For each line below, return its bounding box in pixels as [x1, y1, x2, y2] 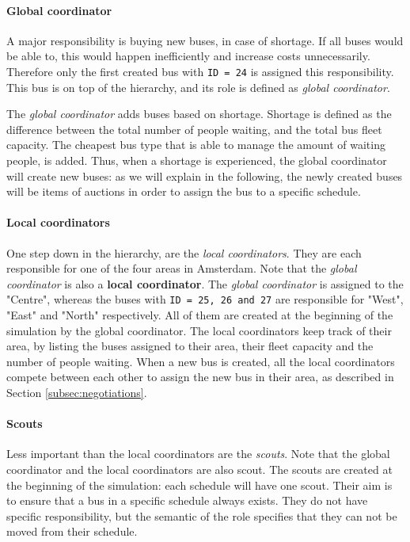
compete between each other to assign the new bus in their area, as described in [6, 368, 394, 385]
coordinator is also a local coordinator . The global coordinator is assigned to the [6, 275, 404, 292]
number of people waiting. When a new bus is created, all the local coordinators [6, 353, 395, 369]
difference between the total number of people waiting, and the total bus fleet [6, 120, 382, 137]
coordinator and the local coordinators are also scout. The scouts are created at [6, 460, 393, 477]
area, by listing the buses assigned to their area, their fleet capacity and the [6, 338, 374, 354]
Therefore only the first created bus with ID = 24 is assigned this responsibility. [6, 63, 394, 79]
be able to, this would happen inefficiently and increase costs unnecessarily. [6, 48, 370, 64]
